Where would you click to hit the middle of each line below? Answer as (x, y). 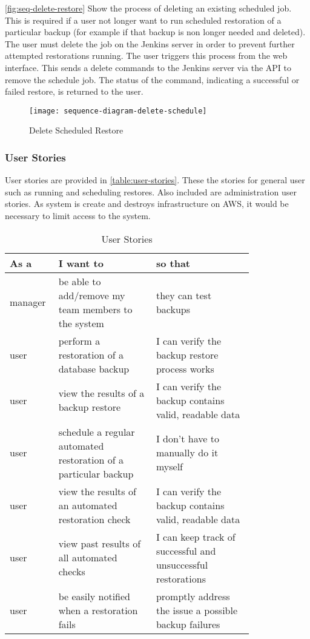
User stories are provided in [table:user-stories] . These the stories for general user (155, 180)
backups (173, 309)
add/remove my (92, 295)
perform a (79, 340)
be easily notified (94, 596)
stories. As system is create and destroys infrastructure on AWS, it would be (147, 204)
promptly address (193, 596)
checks (72, 572)
